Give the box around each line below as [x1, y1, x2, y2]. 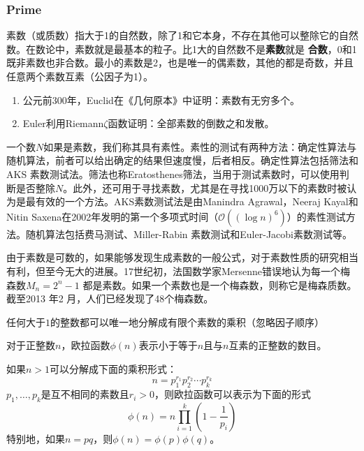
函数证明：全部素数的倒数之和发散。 [108, 116, 275, 131]
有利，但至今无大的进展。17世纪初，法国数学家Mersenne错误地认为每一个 [6, 263, 341, 278]
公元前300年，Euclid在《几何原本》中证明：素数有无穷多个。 [22, 92, 300, 107]
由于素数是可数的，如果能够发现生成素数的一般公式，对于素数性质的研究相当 [6, 250, 358, 265]
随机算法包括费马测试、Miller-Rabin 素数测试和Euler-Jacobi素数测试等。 [25, 226, 352, 241]
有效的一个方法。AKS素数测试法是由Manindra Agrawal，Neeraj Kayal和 [35, 194, 358, 209]
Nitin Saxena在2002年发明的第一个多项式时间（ [6, 209, 219, 223]
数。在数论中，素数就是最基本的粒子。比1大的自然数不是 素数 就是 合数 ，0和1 [6, 41, 357, 56]
